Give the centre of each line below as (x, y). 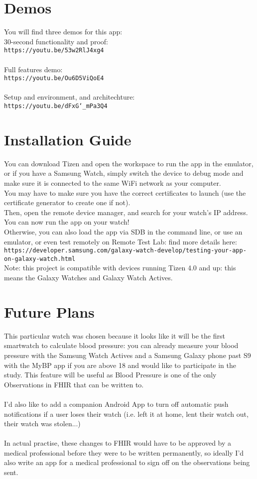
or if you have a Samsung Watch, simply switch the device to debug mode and (124, 173)
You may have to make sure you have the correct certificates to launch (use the (125, 192)
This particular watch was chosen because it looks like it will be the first (115, 335)
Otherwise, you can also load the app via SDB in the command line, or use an (123, 231)
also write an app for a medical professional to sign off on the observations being (127, 462)
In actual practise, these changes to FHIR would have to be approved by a (118, 443)
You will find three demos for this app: (63, 32)
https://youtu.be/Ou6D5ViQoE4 (54, 78)
